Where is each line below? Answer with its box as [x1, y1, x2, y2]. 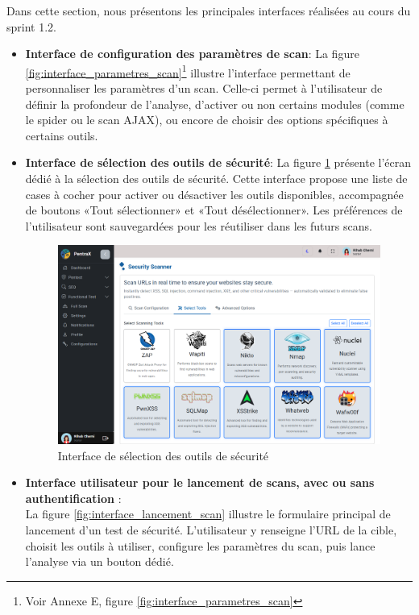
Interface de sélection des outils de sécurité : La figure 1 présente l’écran [25, 154, 412, 171]
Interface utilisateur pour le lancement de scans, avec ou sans [25, 474, 375, 491]
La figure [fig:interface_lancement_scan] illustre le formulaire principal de [25, 505, 391, 522]
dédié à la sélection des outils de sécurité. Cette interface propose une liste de [25, 170, 408, 186]
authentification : [25, 489, 122, 506]
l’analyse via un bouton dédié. [25, 553, 174, 570]
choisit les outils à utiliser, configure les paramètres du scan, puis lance [25, 537, 375, 554]
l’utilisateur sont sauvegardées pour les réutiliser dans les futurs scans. [25, 217, 372, 234]
